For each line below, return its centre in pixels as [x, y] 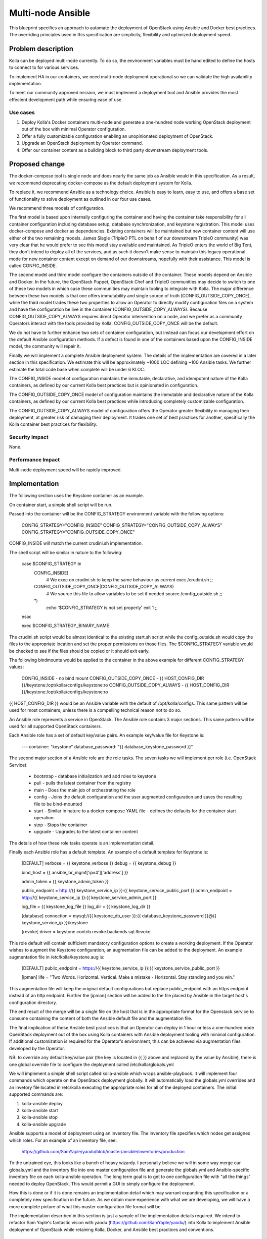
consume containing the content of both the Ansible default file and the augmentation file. [101, 1018]
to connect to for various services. [44, 67]
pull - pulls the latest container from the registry [83, 783]
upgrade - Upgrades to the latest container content [86, 832]
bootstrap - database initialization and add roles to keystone [95, 776]
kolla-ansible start [40, 1110]
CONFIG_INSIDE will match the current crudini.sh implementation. [76, 543]
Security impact [29, 437]
